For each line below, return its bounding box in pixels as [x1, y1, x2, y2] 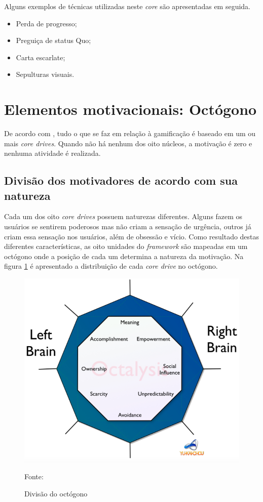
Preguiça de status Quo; [16, 35, 91, 46]
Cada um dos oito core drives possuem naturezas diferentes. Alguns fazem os [4, 211, 243, 222]
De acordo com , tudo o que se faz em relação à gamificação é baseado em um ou [4, 128, 256, 139]
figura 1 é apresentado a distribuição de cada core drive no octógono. [4, 261, 218, 271]
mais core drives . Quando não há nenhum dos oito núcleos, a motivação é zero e [4, 138, 252, 148]
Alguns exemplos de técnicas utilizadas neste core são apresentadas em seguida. [4, 1, 251, 11]
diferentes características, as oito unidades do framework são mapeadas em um [4, 241, 248, 252]
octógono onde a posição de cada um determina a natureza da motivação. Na [4, 250, 244, 261]
